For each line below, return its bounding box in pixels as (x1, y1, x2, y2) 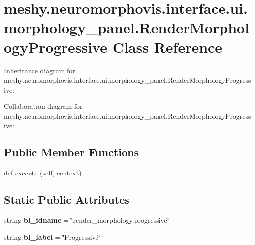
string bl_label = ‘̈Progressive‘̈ (4, 231, 100, 242)
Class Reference (112, 36, 223, 57)
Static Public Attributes (4, 192, 129, 207)
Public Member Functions (4, 144, 139, 160)
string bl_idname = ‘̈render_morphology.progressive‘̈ (4, 215, 169, 225)
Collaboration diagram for (4, 101, 83, 111)
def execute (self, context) (4, 168, 82, 178)
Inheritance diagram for (4, 65, 75, 75)
